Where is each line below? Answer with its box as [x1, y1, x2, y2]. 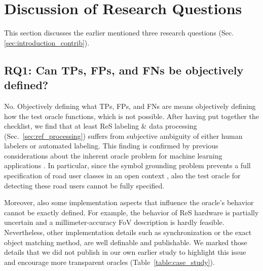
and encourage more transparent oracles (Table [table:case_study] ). [4, 256, 215, 267]
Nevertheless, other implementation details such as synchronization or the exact [4, 227, 252, 238]
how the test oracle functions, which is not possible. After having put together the [4, 110, 259, 121]
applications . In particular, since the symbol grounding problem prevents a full [4, 160, 251, 171]
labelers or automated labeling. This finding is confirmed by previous [4, 140, 218, 151]
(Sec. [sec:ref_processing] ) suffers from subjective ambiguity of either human [4, 130, 243, 141]
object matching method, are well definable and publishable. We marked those [4, 237, 247, 247]
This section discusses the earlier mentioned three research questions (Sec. [4, 27, 234, 38]
